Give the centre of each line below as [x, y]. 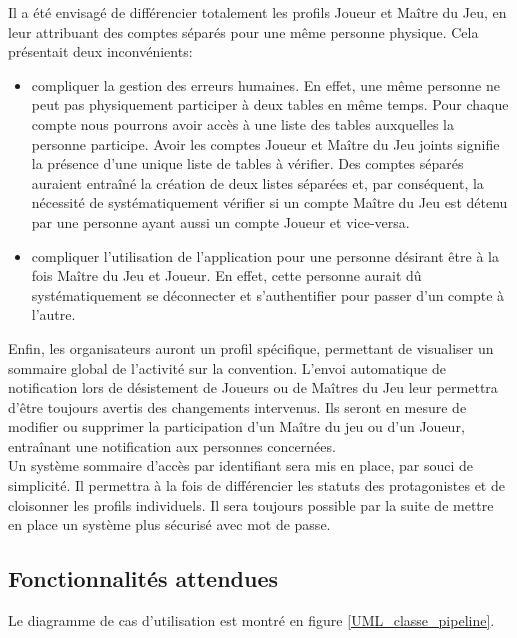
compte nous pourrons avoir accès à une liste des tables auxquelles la [242, 123]
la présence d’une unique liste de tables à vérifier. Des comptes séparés [247, 163]
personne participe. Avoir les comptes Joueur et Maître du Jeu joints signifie [265, 143]
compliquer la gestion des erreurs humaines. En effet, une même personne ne [265, 84]
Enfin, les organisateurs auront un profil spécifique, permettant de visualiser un [251, 347]
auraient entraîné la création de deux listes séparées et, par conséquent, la [257, 182]
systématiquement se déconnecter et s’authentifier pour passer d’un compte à [268, 294]
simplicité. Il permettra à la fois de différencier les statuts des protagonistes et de [256, 485]
